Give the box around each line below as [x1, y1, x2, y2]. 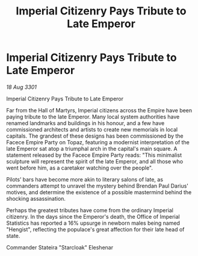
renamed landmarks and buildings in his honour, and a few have [6, 119, 165, 127]
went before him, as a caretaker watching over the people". [6, 164, 153, 171]
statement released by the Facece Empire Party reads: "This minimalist [6, 151, 182, 159]
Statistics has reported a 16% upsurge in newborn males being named [6, 219, 181, 227]
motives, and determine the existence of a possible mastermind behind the [6, 188, 192, 196]
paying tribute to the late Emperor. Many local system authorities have [6, 113, 180, 120]
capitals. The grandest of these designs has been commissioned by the [6, 132, 184, 139]
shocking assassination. [6, 195, 66, 202]
